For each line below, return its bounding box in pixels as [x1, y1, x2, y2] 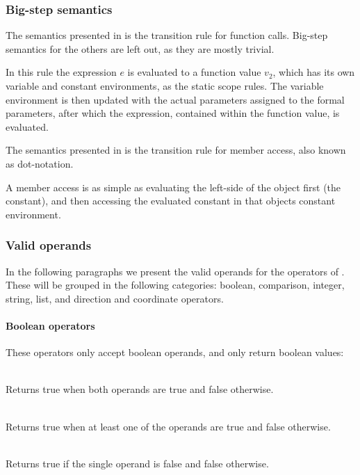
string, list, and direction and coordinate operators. [6, 291, 224, 305]
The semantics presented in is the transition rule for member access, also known [6, 143, 346, 157]
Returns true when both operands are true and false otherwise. [6, 382, 274, 396]
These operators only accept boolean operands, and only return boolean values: [6, 345, 344, 360]
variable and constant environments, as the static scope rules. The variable [6, 79, 324, 92]
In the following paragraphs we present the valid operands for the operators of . [6, 264, 345, 278]
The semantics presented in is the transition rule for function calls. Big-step [6, 28, 328, 42]
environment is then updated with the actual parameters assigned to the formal [6, 92, 345, 106]
